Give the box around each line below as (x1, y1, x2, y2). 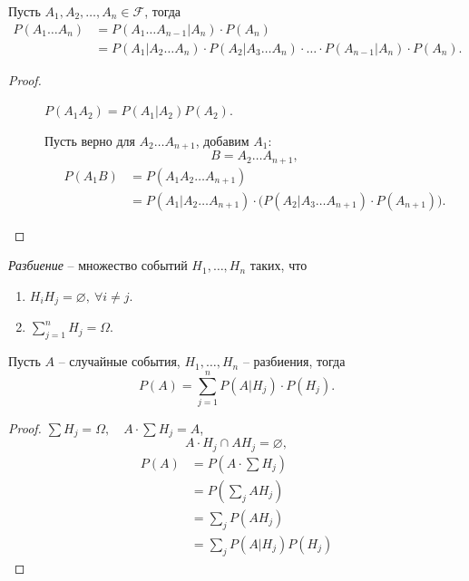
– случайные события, (58, 352, 181, 371)
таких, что (249, 256, 308, 275)
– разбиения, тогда (242, 352, 346, 371)
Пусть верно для (44, 131, 135, 150)
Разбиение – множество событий (8, 256, 188, 275)
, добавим (195, 131, 249, 150)
